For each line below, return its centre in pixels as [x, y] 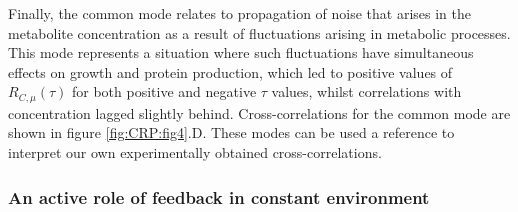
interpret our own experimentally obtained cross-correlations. [195, 152]
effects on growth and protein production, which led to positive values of [230, 71]
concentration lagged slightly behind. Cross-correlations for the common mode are [259, 112]
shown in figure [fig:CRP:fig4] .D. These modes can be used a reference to [231, 132]
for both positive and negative [164, 91]
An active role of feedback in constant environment [219, 196]
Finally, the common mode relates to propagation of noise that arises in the [240, 13]
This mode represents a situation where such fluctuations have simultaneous [241, 52]
